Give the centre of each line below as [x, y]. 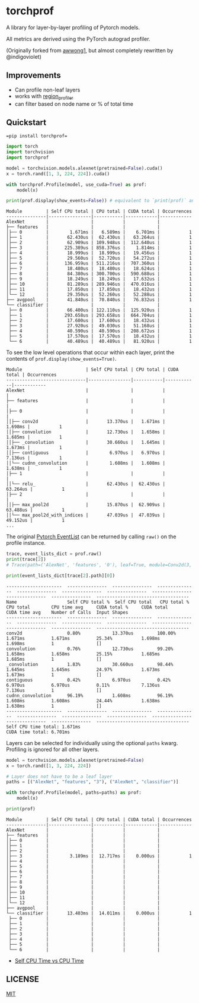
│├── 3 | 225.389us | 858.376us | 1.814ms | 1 [99, 248]
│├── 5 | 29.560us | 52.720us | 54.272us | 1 [99, 258]
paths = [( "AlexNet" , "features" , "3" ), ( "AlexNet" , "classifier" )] [92, 782]
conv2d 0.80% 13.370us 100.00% [91, 633]
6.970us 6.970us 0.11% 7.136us [83, 685]
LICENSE [23, 980]
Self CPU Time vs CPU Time [49, 960]
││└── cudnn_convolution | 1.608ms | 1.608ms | [86, 463]
